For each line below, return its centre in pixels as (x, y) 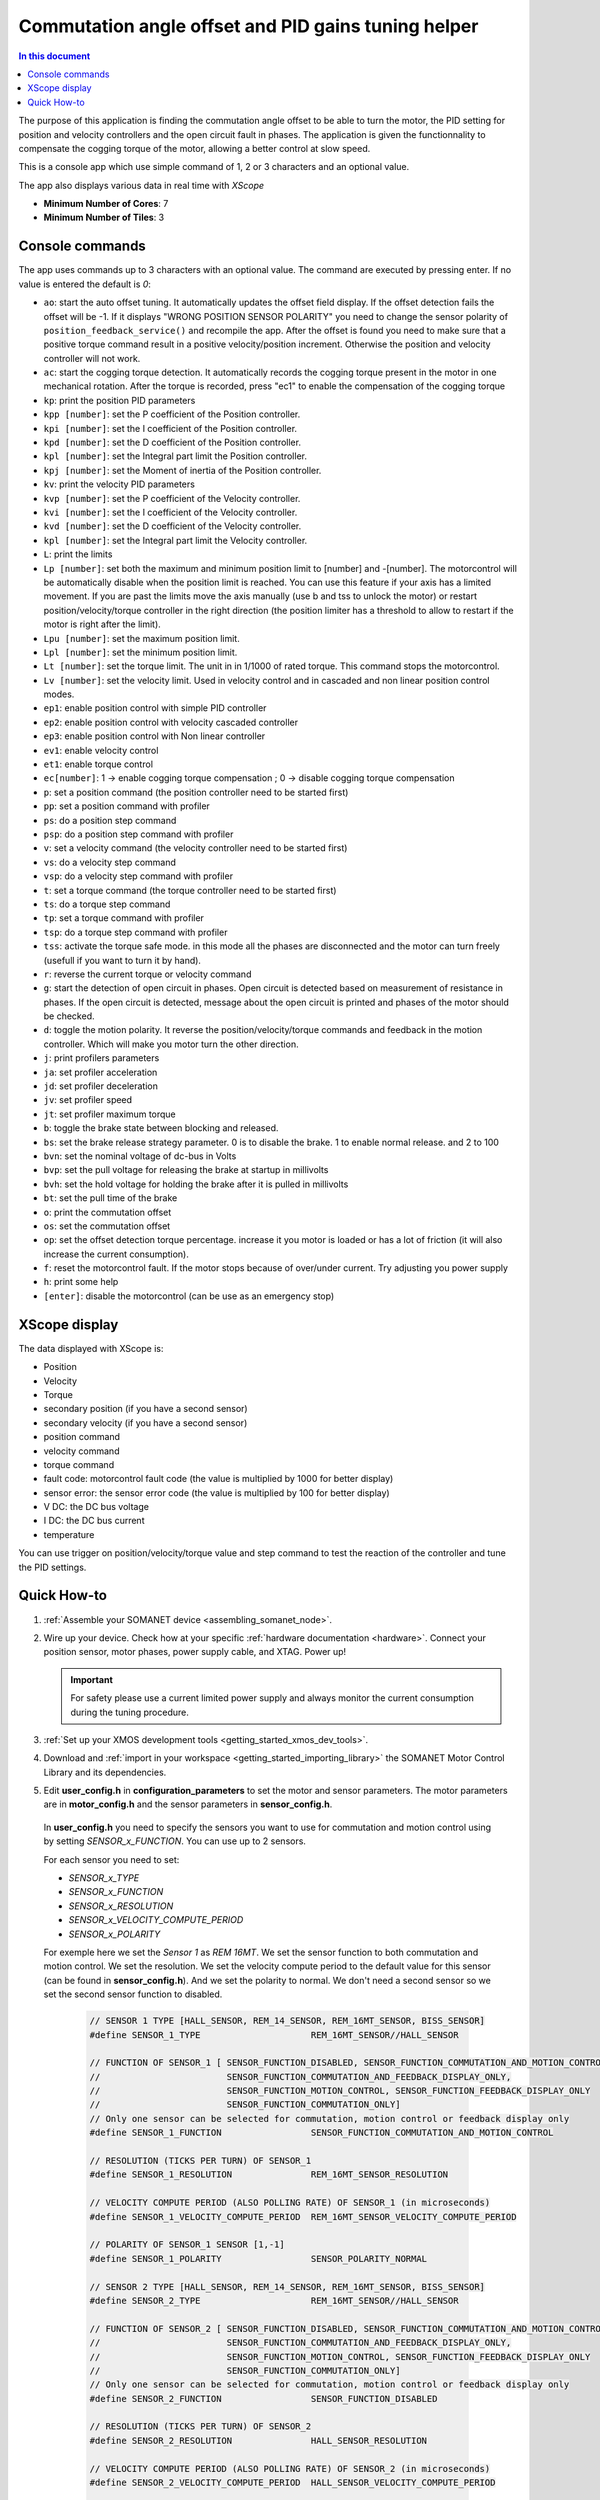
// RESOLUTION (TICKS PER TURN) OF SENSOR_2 (200, 2426)
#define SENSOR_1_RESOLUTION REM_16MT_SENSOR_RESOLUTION (269, 2174)
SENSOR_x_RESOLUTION (121, 1906)
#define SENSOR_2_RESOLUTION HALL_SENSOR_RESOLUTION (258, 2440)
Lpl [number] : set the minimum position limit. (140, 652)
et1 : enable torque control (98, 764)
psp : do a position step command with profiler (138, 834)
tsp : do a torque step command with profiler (135, 932)
